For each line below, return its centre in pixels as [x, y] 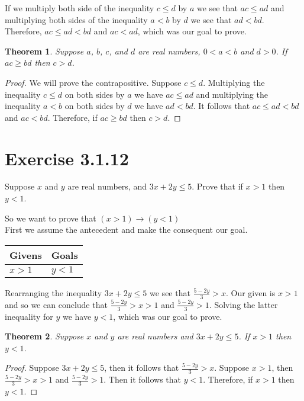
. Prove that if [217, 186]
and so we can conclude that [56, 304]
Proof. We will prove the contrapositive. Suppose [93, 82]
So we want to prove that [51, 218]
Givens [26, 255]
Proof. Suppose [32, 368]
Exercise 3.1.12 [67, 158]
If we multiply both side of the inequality [80, 8]
